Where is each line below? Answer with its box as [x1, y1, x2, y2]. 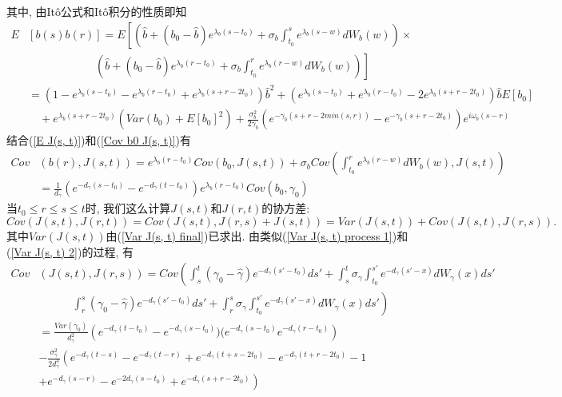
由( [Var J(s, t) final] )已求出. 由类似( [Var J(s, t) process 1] [106, 227, 393, 244]
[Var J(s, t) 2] [10, 243, 78, 260]
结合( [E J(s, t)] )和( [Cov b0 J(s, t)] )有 [6, 132, 192, 149]
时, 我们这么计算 [85, 200, 171, 216]
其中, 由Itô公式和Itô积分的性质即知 [6, 3, 187, 19]
